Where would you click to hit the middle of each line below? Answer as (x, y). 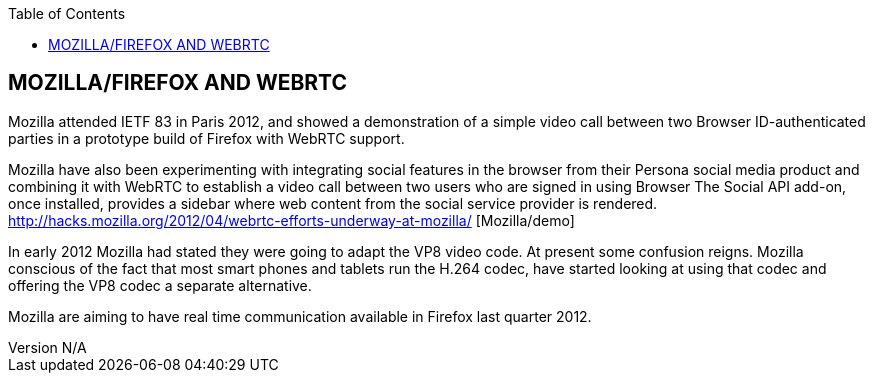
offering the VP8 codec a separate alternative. (160, 285)
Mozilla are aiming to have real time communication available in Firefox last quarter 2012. (300, 316)
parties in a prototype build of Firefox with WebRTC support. (206, 138)
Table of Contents (67, 13)
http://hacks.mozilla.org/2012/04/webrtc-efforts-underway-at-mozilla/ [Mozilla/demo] (291, 220)
